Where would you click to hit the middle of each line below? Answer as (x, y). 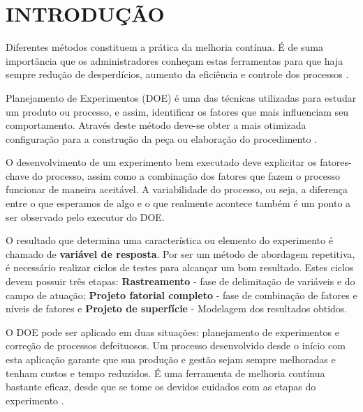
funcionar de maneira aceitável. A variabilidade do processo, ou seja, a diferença (177, 189)
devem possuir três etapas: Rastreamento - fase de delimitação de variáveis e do (180, 281)
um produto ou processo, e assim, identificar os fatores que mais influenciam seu (177, 111)
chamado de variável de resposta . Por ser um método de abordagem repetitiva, (180, 253)
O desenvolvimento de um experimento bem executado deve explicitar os (161, 162)
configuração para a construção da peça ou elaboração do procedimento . (161, 138)
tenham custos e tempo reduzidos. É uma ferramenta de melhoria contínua (165, 373)
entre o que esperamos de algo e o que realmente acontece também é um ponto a (178, 203)
